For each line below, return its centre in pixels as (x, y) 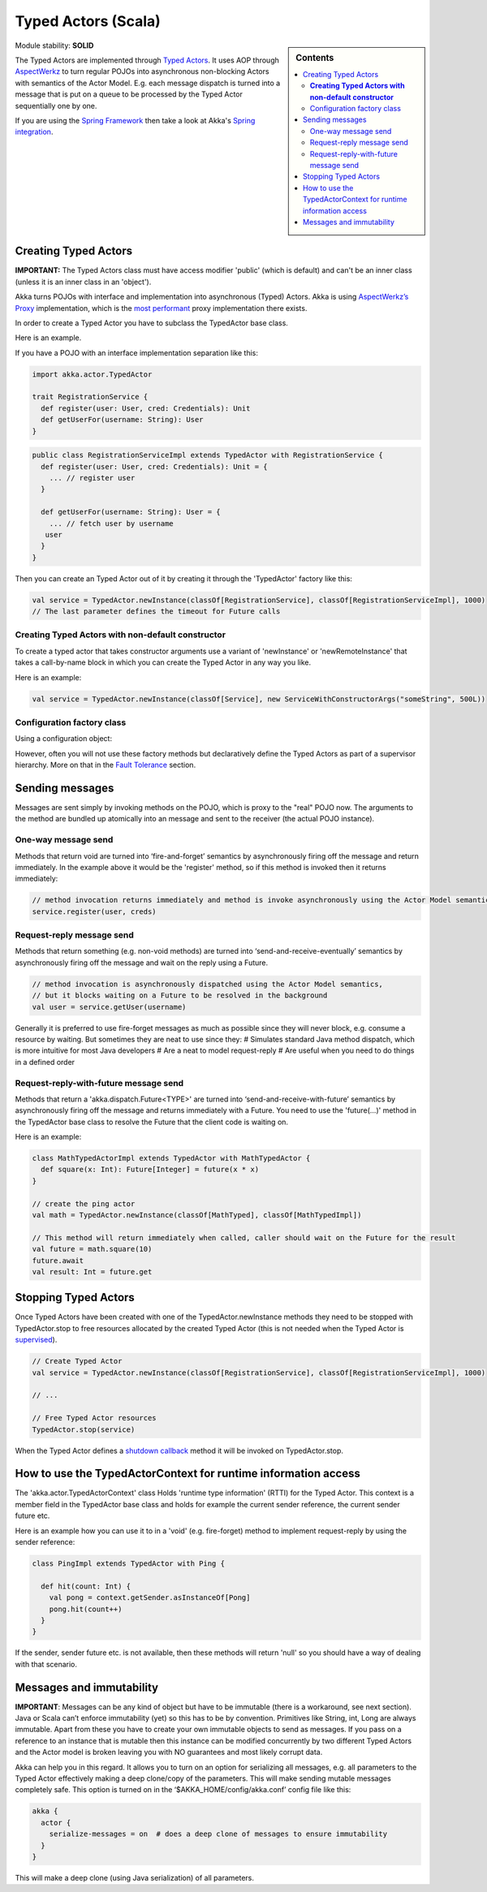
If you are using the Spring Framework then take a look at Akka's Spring (135, 120)
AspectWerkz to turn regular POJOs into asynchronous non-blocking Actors (142, 71)
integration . (34, 132)
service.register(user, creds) (95, 912)
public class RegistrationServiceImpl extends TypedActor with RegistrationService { (207, 455)
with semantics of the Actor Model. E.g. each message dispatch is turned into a (148, 83)
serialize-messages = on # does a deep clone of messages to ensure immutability (218, 1834)
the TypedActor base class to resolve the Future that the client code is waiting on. (151, 1122)
